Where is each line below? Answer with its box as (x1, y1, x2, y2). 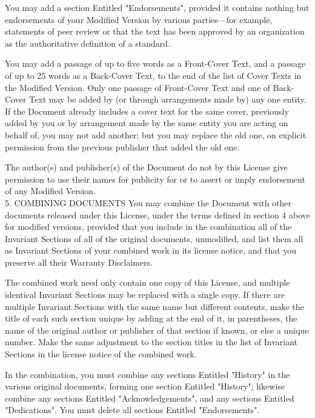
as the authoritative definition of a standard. (5, 36, 170, 49)
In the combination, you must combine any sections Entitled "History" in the (5, 368, 290, 380)
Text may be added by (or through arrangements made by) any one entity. (29, 93, 307, 106)
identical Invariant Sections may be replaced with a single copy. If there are (5, 288, 285, 301)
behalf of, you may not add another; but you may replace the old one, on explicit (5, 128, 307, 141)
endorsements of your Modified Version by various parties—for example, (5, 13, 273, 25)
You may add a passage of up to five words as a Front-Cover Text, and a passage (5, 57, 306, 70)
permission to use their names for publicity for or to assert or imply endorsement (5, 172, 305, 185)
